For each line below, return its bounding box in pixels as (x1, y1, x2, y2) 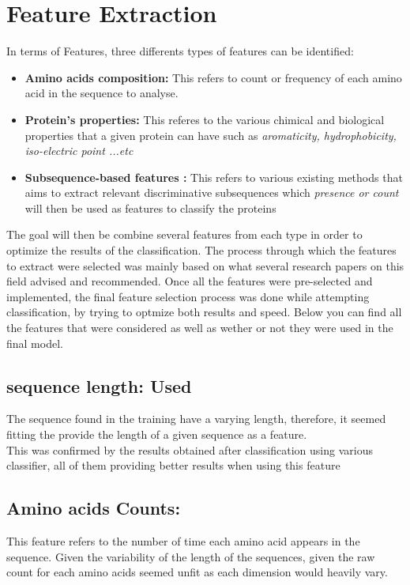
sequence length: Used (6, 373, 192, 398)
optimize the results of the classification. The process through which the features (6, 242, 397, 259)
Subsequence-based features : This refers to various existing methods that (24, 168, 403, 185)
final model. (6, 334, 63, 351)
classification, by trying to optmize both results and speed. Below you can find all (6, 304, 402, 320)
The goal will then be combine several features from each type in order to (6, 226, 363, 243)
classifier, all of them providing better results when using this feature (6, 457, 340, 474)
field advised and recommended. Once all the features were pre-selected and (6, 273, 373, 289)
